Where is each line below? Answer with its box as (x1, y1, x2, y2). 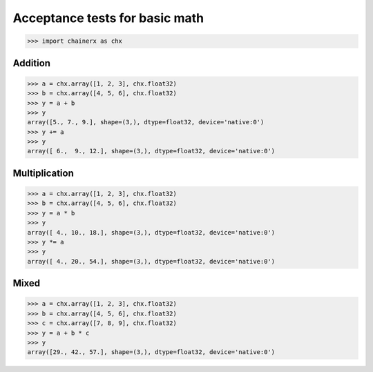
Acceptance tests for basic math (12, 10, 204, 26)
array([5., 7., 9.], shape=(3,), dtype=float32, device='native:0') (27, 118, 265, 126)
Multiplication (12, 167, 74, 179)
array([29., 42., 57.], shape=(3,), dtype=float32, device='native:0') (27, 349, 276, 356)
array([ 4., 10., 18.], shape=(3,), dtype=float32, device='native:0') (27, 228, 276, 236)
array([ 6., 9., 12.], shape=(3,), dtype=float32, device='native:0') (27, 147, 276, 155)
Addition (12, 57, 51, 69)
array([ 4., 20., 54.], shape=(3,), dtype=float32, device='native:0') (27, 257, 276, 265)
